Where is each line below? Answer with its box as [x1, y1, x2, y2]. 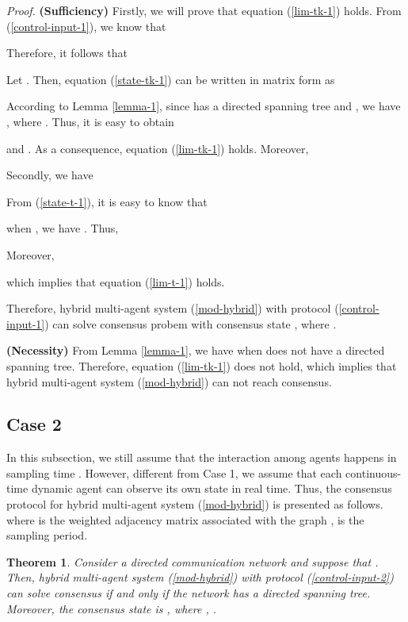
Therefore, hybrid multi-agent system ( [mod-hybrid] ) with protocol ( [6, 300, 339, 317]
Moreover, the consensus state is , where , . [6, 600, 217, 616]
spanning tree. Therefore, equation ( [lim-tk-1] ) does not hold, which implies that [6, 357, 397, 374]
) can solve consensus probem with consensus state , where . [44, 315, 337, 332]
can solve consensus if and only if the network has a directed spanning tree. [6, 585, 371, 601]
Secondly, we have [6, 167, 93, 183]
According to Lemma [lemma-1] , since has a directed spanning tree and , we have [6, 98, 401, 114]
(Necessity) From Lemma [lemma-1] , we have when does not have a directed [6, 342, 385, 359]
